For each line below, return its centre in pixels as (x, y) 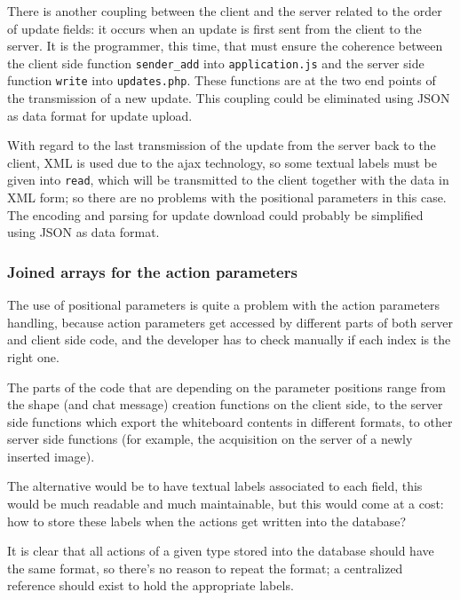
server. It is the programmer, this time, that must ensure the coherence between (225, 46)
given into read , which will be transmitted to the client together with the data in (228, 180)
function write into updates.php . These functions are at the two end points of (222, 80)
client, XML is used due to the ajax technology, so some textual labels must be (222, 162)
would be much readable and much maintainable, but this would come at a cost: (226, 504)
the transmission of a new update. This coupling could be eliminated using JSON (229, 98)
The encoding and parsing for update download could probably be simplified (215, 214)
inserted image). (51, 456)
